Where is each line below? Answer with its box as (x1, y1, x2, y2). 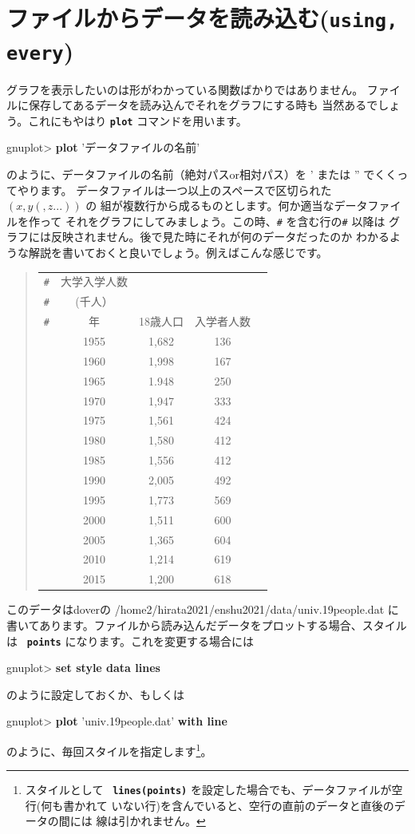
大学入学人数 (60, 273, 128, 290)
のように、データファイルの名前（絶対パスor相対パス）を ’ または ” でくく (6, 166, 397, 182)
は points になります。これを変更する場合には (6, 632, 255, 649)
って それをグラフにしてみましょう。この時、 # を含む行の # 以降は (39, 212, 385, 229)
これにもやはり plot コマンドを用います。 (28, 112, 247, 128)
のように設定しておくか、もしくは (6, 686, 184, 702)
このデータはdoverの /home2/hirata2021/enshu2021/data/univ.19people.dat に (6, 601, 399, 618)
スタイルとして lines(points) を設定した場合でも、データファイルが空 (25, 781, 403, 798)
